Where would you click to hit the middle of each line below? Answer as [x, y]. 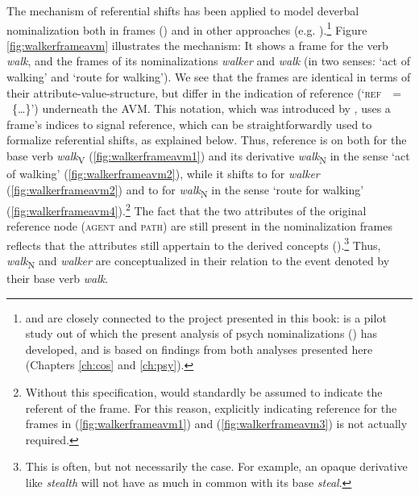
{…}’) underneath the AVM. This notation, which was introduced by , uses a [201, 108]
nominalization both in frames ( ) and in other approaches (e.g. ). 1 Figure [187, 28]
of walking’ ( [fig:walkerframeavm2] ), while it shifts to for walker [163, 174]
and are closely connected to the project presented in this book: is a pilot [206, 317]
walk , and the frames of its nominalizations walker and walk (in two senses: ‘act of [209, 61]
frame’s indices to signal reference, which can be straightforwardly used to [189, 124]
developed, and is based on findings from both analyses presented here [199, 349]
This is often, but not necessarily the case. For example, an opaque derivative [216, 466]
